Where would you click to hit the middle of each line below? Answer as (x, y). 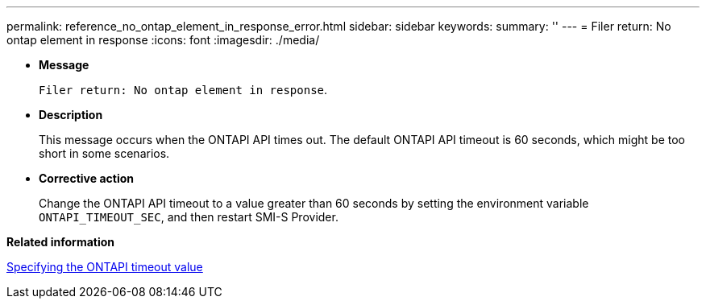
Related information (61, 242)
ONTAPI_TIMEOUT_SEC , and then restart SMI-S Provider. (189, 217)
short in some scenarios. (104, 153)
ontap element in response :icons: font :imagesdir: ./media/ (163, 40)
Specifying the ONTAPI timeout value (105, 267)
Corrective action (86, 178)
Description (71, 115)
